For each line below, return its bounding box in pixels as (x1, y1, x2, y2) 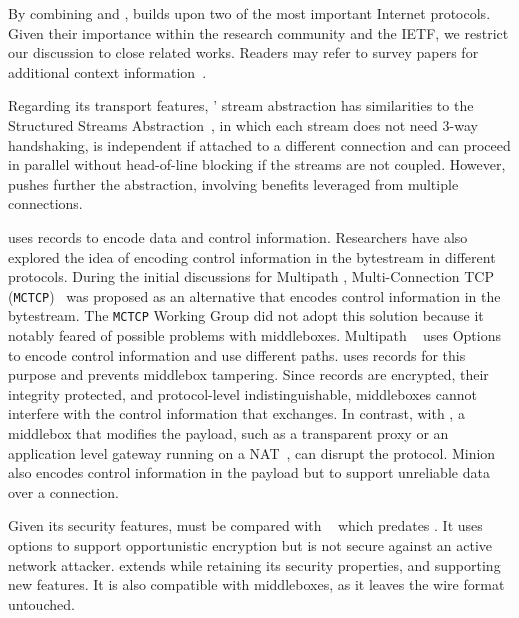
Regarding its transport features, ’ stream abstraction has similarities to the (8, 95, 474, 116)
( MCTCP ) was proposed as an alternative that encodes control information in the (8, 285, 501, 306)
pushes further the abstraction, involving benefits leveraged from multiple (8, 173, 459, 194)
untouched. (8, 593, 75, 614)
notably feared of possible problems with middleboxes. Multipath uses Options (8, 325, 501, 346)
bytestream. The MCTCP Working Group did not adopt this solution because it (8, 305, 484, 326)
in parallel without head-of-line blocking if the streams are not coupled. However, (8, 154, 506, 175)
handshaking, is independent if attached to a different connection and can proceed (8, 134, 511, 155)
